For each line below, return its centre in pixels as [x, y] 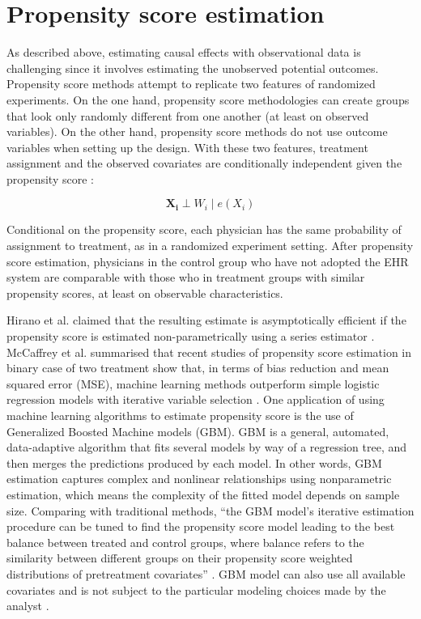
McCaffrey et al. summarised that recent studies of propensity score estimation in [209, 352]
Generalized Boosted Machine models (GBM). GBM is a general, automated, [198, 431]
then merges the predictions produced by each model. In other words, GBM [194, 462]
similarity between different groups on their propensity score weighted [180, 558]
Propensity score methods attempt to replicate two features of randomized [191, 84]
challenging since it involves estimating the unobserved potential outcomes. [193, 68]
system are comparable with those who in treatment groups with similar [186, 277]
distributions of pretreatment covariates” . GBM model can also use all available [206, 573]
